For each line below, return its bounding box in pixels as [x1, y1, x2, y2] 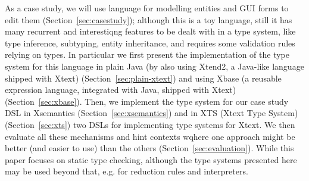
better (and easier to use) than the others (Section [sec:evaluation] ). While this [5, 142, 294, 154]
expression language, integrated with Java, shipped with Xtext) [5, 83, 236, 96]
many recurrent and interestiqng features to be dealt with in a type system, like [5, 25, 296, 38]
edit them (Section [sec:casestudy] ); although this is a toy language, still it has [5, 13, 292, 26]
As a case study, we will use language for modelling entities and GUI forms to [5, 2, 289, 14]
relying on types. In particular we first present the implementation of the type [5, 48, 289, 61]
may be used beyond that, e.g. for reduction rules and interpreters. [5, 165, 248, 177]
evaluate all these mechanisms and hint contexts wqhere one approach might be [5, 130, 295, 142]
